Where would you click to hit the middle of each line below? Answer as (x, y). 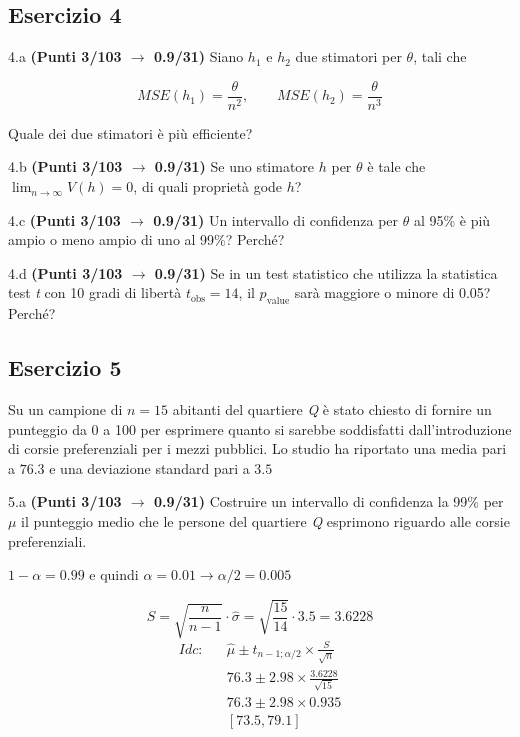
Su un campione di (65, 409)
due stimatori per (348, 56)
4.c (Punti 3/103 (64, 219)
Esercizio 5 (65, 367)
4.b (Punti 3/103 (65, 166)
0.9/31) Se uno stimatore (234, 166)
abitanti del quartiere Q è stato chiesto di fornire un (332, 409)
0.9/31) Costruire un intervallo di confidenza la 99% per (329, 501)
